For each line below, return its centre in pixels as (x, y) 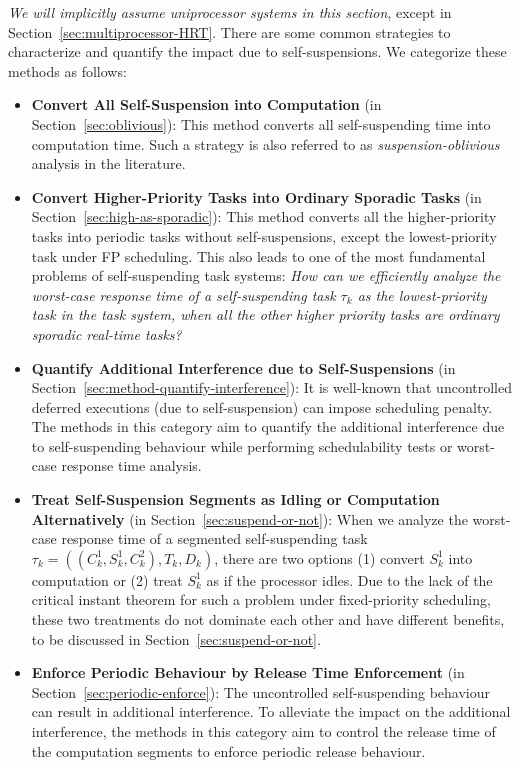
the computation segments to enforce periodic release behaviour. (228, 750)
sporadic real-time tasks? (106, 333)
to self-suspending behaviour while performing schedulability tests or (242, 445)
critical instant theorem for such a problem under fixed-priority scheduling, (261, 599)
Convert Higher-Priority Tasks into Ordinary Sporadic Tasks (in (256, 196)
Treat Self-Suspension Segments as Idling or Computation (235, 499)
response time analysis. (131, 465)
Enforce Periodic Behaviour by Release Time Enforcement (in (248, 672)
